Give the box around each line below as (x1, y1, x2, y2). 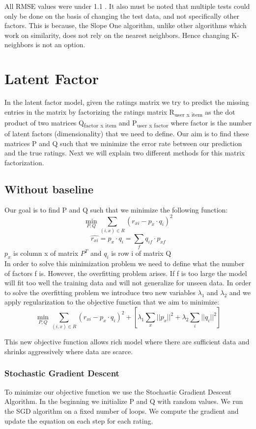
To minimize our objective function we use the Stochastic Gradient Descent (4, 386, 231, 397)
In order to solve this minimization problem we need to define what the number (4, 258, 245, 269)
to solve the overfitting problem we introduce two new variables (4, 287, 196, 297)
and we (229, 287, 251, 297)
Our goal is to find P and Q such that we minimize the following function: (4, 204, 228, 214)
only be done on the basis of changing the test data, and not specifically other (4, 10, 239, 21)
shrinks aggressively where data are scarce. (4, 346, 133, 356)
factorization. (4, 157, 44, 167)
